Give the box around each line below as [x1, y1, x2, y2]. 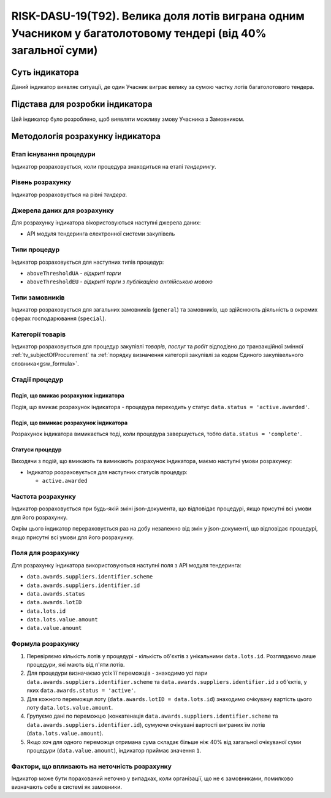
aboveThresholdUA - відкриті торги [26, 269, 121, 277]
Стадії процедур [11, 375, 64, 383]
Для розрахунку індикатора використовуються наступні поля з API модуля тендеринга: [11, 561, 242, 569]
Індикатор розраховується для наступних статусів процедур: [26, 468, 188, 475]
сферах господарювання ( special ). [11, 315, 107, 322]
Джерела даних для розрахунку [11, 206, 114, 215]
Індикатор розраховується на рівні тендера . [11, 191, 127, 198]
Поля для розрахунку [11, 549, 80, 558]
